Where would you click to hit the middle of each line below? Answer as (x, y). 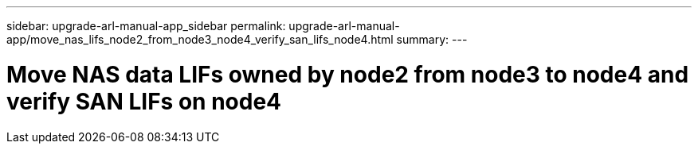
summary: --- (432, 39)
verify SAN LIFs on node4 (144, 101)
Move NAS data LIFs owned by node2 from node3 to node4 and (348, 74)
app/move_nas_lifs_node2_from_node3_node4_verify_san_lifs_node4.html (200, 39)
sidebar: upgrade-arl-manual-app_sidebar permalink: (146, 26)
